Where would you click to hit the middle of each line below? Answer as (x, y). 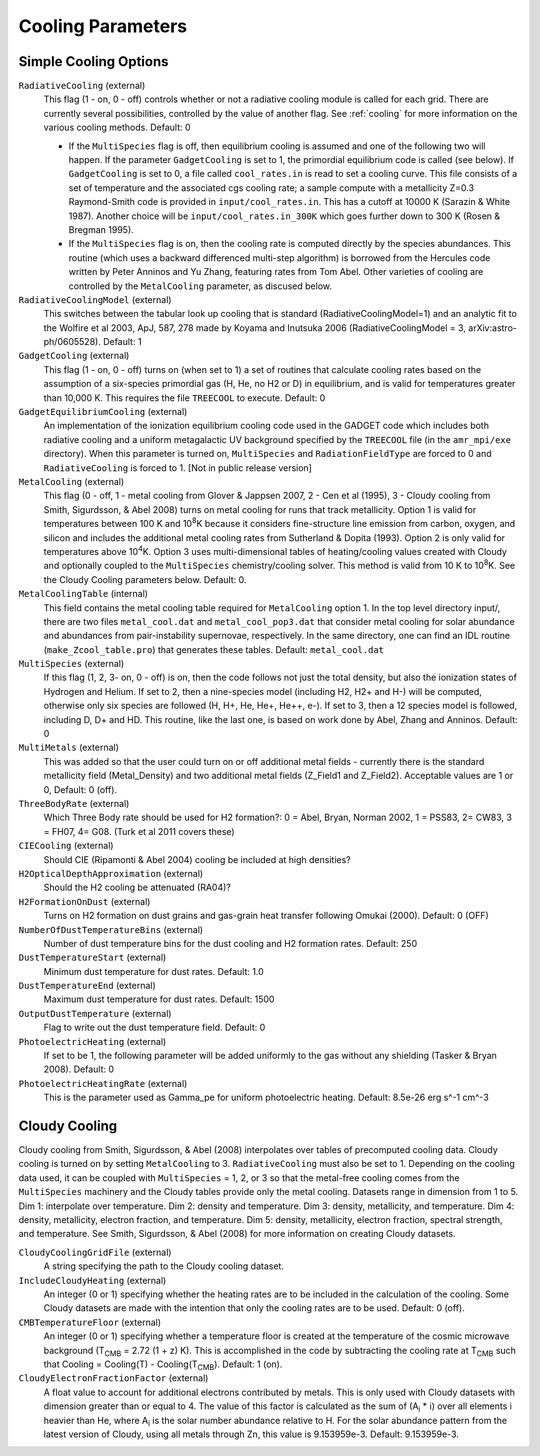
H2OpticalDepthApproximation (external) (111, 873)
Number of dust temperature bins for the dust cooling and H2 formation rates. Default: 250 (230, 943)
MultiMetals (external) (69, 747)
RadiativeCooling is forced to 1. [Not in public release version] (177, 467)
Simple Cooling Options (93, 61)
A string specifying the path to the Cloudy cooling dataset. (164, 1266)
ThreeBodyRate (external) (74, 803)
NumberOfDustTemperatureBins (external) (111, 929)
